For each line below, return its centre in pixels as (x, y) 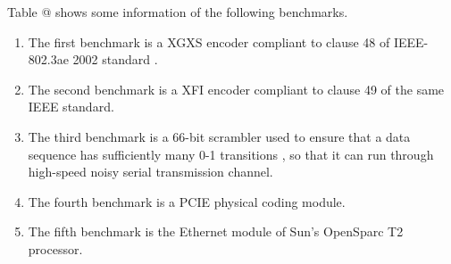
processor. (55, 248)
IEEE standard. (71, 107)
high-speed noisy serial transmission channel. (150, 172)
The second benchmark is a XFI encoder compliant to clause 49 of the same (236, 89)
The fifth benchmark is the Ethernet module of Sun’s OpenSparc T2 (216, 231)
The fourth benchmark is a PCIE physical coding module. (187, 201)
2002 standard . (115, 59)
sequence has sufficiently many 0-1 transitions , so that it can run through (231, 154)
